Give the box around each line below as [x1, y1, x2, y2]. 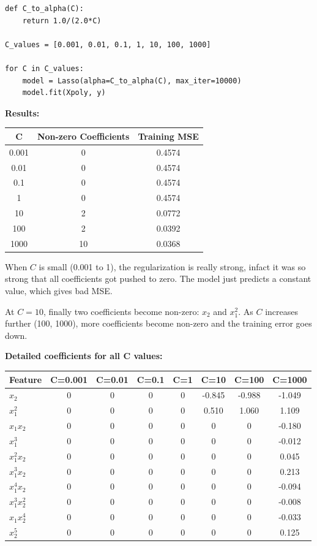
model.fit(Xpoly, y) [22, 88, 106, 97]
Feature [9, 373, 42, 385]
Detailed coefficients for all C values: [5, 349, 163, 362]
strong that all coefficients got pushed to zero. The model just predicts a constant [5, 272, 311, 285]
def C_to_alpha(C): [5, 4, 84, 13]
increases [265, 305, 299, 317]
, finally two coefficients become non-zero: [43, 305, 200, 317]
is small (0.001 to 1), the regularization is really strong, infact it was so [39, 260, 306, 273]
